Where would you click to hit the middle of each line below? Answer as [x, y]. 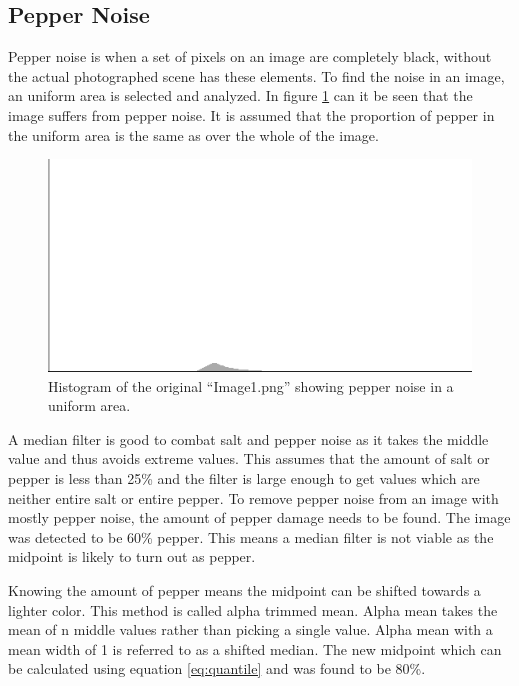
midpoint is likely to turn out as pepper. [132, 556]
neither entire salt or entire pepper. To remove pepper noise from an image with [253, 497]
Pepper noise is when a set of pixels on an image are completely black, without [250, 56]
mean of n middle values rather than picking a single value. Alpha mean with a [250, 629]
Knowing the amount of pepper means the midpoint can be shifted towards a [244, 589]
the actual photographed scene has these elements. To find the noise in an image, [256, 75]
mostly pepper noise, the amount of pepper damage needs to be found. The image [259, 517]
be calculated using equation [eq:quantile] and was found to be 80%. [217, 668]
